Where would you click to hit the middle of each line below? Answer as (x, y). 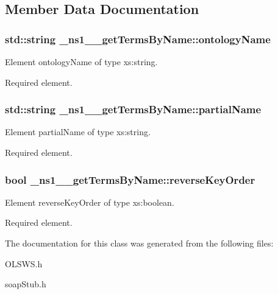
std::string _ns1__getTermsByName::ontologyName (138, 39)
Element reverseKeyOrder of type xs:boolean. (90, 202)
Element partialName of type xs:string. (78, 132)
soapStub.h (26, 284)
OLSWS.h (24, 263)
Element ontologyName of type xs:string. (81, 61)
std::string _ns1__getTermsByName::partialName (133, 109)
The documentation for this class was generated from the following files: (139, 243)
